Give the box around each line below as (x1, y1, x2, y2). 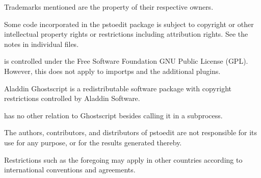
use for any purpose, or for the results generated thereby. (4, 137, 182, 147)
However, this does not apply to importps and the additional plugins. (4, 65, 221, 76)
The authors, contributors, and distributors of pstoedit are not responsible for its (4, 127, 257, 138)
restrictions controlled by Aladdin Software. (4, 93, 140, 104)
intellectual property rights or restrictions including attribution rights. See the (4, 29, 248, 39)
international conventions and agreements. (4, 164, 136, 175)
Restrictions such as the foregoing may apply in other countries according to (4, 154, 243, 165)
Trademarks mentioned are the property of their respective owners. (4, 2, 214, 12)
